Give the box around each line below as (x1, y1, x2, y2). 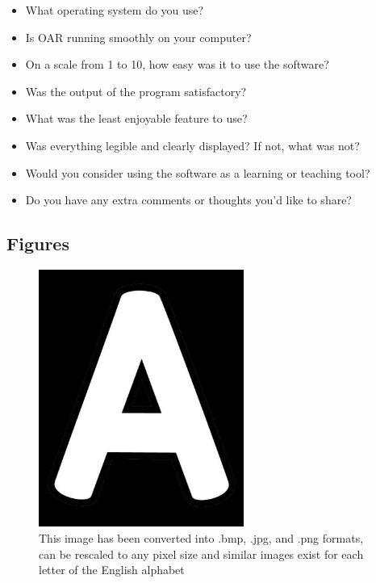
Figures (6, 231, 69, 256)
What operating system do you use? (25, 2, 204, 18)
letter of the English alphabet (39, 561, 185, 578)
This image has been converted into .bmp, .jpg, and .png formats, (39, 530, 364, 546)
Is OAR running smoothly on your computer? (25, 28, 252, 45)
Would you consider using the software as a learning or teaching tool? (25, 164, 370, 181)
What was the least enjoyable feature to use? (25, 110, 248, 127)
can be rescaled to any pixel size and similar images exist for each (39, 545, 364, 562)
